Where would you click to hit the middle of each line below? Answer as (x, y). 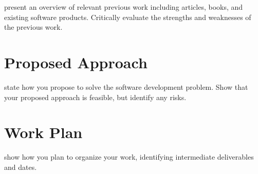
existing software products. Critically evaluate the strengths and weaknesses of (128, 17)
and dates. (21, 167)
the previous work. (33, 27)
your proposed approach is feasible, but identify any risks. (95, 97)
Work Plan (43, 132)
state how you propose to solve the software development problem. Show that (126, 86)
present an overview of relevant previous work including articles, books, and (124, 7)
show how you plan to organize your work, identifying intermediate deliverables (129, 157)
